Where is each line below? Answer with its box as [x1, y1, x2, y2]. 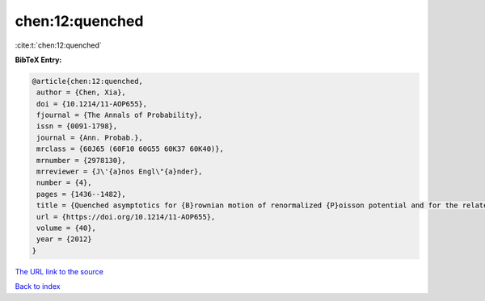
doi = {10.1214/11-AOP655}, [36, 99, 148, 108]
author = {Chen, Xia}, [36, 88, 127, 97]
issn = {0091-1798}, [36, 122, 118, 131]
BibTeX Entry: [15, 55, 62, 65]
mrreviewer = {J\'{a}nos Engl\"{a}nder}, [36, 167, 203, 177]
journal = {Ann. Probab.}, [36, 133, 143, 142]
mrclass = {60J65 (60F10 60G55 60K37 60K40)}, [36, 144, 224, 153]
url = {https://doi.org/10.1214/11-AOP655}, [36, 212, 216, 221]
